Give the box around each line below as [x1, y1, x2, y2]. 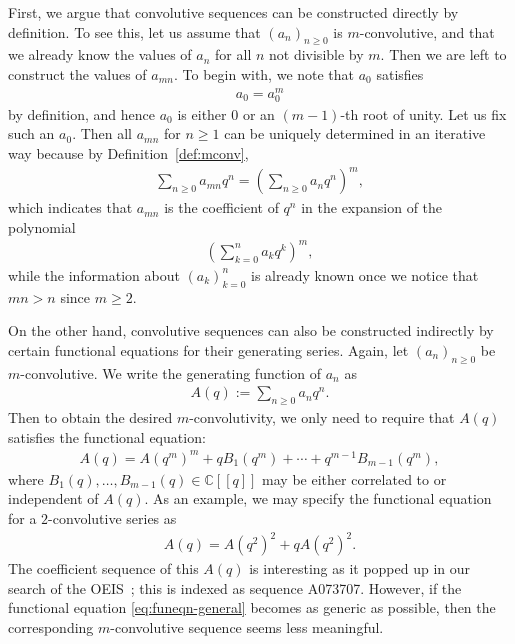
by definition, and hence [8, 103, 156, 124]
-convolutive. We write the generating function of [20, 362, 322, 383]
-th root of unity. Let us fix [340, 103, 507, 124]
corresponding [8, 616, 94, 637]
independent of [8, 488, 99, 509]
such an [8, 123, 55, 144]
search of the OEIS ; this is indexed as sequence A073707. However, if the [8, 577, 462, 598]
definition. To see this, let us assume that [8, 21, 261, 42]
